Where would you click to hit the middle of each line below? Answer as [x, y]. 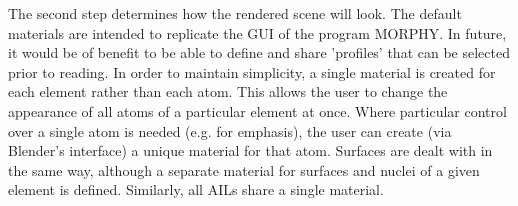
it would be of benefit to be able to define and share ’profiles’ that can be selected [259, 52]
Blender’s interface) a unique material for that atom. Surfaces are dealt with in [250, 150]
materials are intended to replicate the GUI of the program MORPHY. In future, [257, 32]
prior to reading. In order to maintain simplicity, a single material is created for [252, 71]
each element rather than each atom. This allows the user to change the [228, 91]
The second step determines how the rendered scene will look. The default [235, 13]
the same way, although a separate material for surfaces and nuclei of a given [244, 169]
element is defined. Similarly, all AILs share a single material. [196, 189]
